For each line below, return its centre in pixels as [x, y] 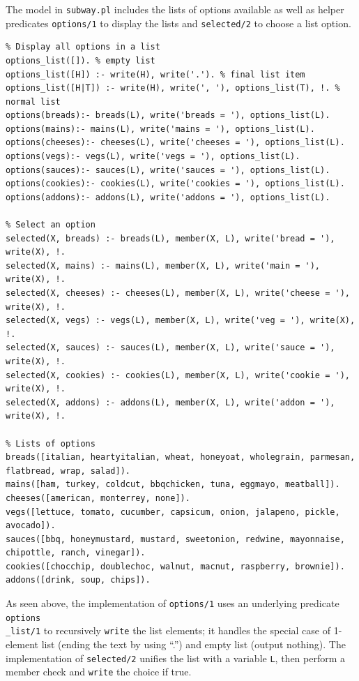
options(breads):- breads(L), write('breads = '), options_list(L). [168, 115]
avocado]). [31, 526]
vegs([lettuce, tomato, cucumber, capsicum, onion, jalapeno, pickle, [173, 512]
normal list [33, 102]
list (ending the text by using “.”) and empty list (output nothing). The [193, 644]
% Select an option [51, 225]
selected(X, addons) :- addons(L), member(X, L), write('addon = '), [170, 402]
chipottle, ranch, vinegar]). [76, 553]
